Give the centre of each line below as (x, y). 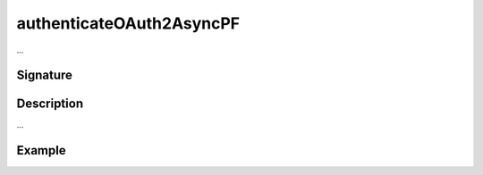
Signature (45, 75)
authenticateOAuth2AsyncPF (128, 23)
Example (41, 150)
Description (50, 104)
